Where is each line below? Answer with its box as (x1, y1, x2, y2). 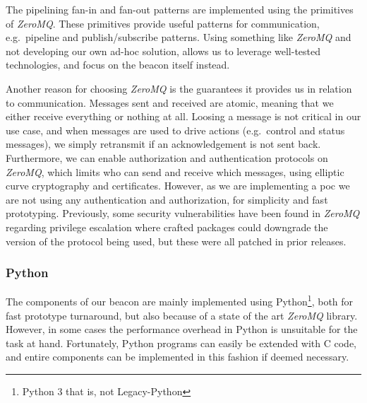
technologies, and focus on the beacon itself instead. (6, 57, 230, 72)
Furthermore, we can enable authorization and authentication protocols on (6, 150, 328, 165)
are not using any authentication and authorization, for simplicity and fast (6, 192, 328, 206)
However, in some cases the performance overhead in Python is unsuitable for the (6, 322, 358, 337)
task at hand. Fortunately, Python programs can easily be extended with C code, (6, 335, 356, 350)
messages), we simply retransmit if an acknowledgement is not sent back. (6, 136, 321, 151)
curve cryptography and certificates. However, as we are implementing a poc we (6, 178, 350, 193)
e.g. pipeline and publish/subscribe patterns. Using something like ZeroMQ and (6, 30, 351, 45)
